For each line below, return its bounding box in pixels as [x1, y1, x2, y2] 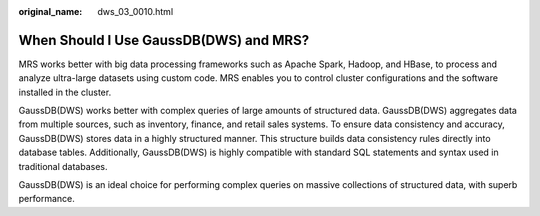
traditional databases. [18, 160, 108, 172]
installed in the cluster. [18, 86, 112, 98]
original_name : [18, 6, 83, 17]
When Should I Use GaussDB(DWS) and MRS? [18, 31, 310, 49]
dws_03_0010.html [97, 6, 174, 17]
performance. [18, 193, 75, 205]
